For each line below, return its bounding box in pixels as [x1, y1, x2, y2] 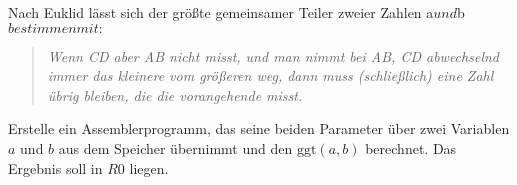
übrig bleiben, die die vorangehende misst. [47, 84, 303, 105]
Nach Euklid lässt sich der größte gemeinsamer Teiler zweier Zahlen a [8, 2, 434, 22]
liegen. [129, 157, 169, 178]
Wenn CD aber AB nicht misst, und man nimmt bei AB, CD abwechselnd [47, 45, 499, 66]
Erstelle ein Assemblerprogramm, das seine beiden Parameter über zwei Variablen [8, 118, 510, 139]
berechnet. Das [365, 137, 457, 158]
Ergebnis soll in [8, 157, 103, 178]
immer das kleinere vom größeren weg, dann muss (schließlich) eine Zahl [47, 65, 494, 86]
